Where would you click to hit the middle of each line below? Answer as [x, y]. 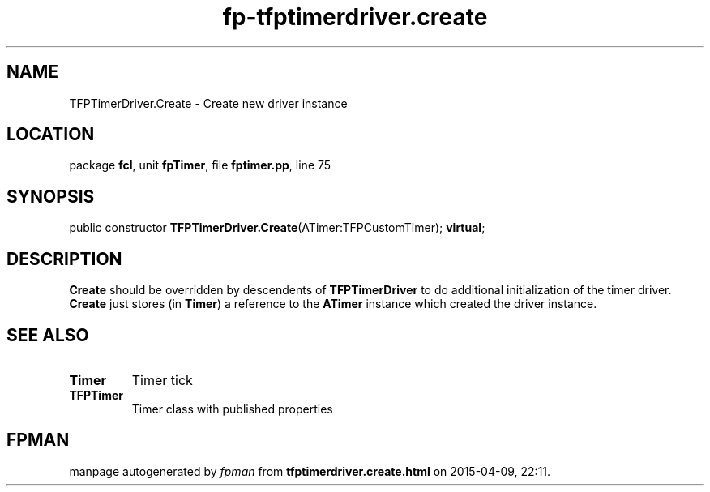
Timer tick [162, 380]
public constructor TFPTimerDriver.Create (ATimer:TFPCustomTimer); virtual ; [277, 228]
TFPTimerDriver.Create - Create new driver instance [208, 103]
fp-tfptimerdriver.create [355, 17]
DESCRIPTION [64, 259]
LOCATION [51, 135]
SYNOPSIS [51, 196]
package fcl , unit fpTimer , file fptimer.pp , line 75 [200, 165]
